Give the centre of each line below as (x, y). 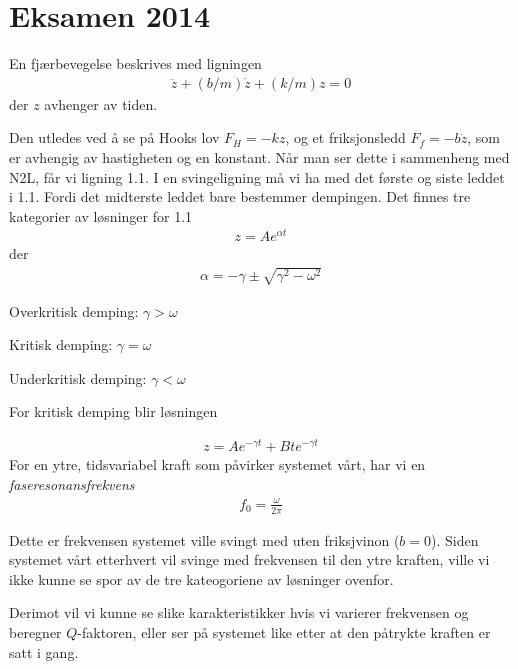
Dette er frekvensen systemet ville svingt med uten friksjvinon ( (204, 539)
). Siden (455, 539)
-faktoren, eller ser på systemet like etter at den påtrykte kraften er (284, 632)
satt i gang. (44, 651)
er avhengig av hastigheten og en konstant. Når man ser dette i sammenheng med (259, 156)
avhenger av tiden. (101, 103)
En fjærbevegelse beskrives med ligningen (135, 63)
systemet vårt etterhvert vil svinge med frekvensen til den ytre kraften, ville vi (249, 559)
